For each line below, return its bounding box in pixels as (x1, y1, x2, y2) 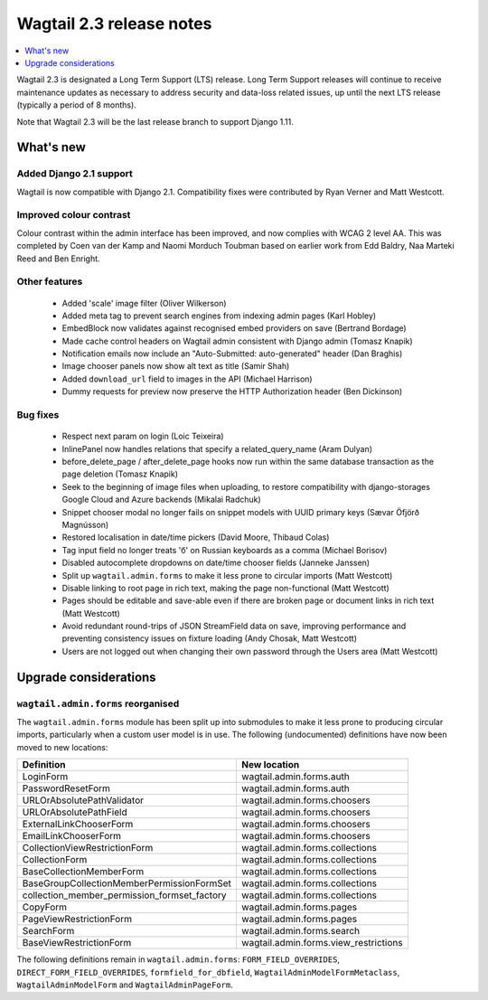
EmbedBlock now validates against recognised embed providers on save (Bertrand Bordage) (61, 323, 407, 334)
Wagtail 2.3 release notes (16, 14, 212, 33)
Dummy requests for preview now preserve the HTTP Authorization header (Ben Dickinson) (61, 386, 403, 397)
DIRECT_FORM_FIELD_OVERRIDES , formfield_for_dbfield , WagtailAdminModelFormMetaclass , (16, 967, 400, 977)
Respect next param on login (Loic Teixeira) (61, 430, 224, 442)
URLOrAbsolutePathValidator (22, 794, 145, 807)
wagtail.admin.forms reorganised (16, 697, 180, 710)
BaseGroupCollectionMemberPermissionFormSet (22, 877, 232, 890)
